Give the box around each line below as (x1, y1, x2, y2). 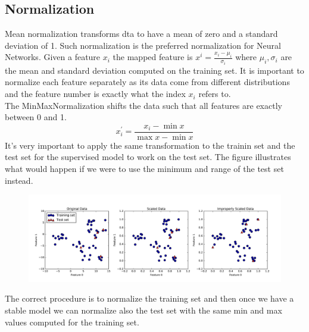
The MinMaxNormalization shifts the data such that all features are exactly (5, 99, 282, 111)
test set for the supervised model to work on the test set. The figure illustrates (5, 151, 291, 163)
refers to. (198, 87, 231, 100)
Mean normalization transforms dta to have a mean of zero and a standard (5, 27, 278, 40)
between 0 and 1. (5, 111, 67, 123)
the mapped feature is (113, 51, 193, 63)
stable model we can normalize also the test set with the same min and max (5, 304, 282, 317)
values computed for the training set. (5, 315, 139, 328)
